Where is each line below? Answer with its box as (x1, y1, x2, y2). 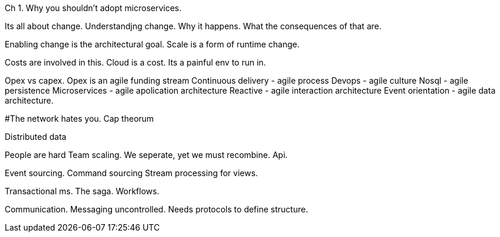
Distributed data (5, 132, 67, 142)
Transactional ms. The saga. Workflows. (5, 186, 159, 196)
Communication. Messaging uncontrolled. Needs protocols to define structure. (5, 204, 308, 214)
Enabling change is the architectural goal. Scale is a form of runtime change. (5, 39, 300, 49)
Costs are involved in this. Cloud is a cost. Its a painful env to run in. (5, 57, 266, 67)
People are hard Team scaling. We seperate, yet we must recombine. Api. (5, 150, 288, 160)
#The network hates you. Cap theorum (5, 114, 154, 123)
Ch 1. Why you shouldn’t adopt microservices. (5, 3, 182, 13)
